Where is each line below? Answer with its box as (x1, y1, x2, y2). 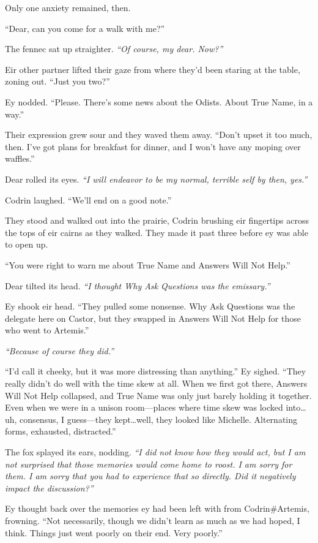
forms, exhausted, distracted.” (5, 425, 116, 438)
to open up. (5, 238, 48, 251)
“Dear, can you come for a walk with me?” (5, 21, 165, 34)
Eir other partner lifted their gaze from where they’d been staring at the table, (5, 63, 300, 75)
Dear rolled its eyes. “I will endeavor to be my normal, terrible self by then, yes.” (5, 172, 308, 185)
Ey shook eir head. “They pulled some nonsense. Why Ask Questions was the (5, 300, 295, 313)
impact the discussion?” (5, 481, 94, 494)
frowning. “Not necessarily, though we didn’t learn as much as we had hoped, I (5, 514, 300, 526)
